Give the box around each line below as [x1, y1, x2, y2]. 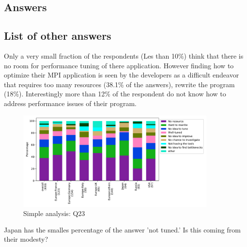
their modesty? [4, 234, 48, 244]
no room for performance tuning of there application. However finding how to [4, 60, 234, 70]
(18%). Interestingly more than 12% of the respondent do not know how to [4, 89, 226, 99]
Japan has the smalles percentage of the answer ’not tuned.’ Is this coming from [4, 224, 241, 234]
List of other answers [4, 28, 111, 43]
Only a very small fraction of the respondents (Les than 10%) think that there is [4, 50, 244, 61]
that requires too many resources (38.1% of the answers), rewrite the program [4, 79, 235, 89]
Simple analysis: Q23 [23, 208, 85, 218]
